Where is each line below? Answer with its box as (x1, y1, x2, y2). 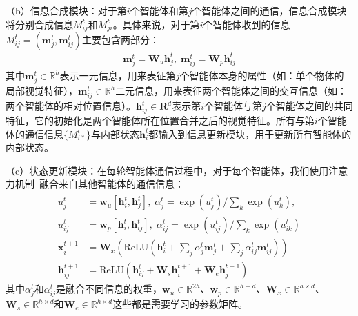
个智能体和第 (130, 3, 188, 17)
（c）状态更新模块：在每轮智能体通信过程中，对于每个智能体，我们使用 (6, 163, 329, 177)
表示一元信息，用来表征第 (59, 68, 176, 83)
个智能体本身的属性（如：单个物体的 (179, 68, 344, 83)
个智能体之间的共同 (266, 99, 353, 113)
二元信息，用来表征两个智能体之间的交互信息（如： (115, 83, 348, 98)
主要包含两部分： (82, 32, 160, 47)
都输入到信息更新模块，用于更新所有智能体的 (148, 126, 352, 141)
